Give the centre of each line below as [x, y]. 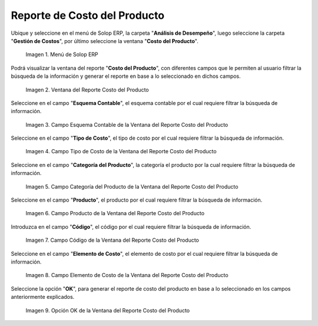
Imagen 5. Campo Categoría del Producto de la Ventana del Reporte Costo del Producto [132, 186]
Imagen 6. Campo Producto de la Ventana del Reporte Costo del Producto [115, 213]
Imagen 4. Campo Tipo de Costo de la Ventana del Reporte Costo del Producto [121, 152]
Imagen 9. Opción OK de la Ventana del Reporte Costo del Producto [108, 310]
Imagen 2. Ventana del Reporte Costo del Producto [87, 90]
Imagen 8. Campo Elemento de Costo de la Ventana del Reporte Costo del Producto [127, 275]
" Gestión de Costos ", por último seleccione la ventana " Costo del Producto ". [105, 41]
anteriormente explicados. [43, 297]
